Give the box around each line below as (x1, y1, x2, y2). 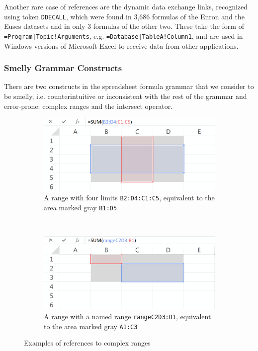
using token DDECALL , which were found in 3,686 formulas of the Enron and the (4, 11, 245, 21)
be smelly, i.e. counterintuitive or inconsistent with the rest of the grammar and (4, 90, 247, 101)
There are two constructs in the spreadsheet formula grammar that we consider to (4, 81, 254, 91)
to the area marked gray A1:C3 (44, 321, 138, 331)
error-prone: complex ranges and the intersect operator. (4, 100, 173, 111)
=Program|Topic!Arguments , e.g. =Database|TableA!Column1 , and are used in (4, 30, 243, 41)
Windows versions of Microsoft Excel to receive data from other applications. (4, 40, 239, 51)
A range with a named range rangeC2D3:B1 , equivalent (44, 311, 211, 321)
